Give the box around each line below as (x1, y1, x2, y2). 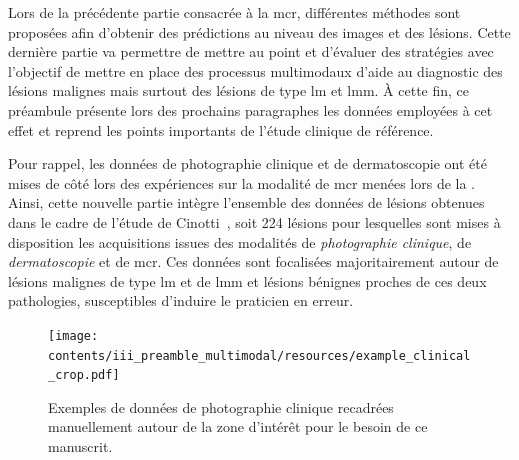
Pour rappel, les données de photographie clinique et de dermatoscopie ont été (8, 153, 487, 174)
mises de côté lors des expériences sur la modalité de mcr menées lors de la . (8, 172, 475, 193)
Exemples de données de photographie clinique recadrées (48, 396, 394, 417)
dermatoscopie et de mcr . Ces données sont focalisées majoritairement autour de (8, 251, 499, 272)
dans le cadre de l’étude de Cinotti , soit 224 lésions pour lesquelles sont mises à (8, 211, 501, 232)
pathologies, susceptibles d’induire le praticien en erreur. (8, 290, 354, 311)
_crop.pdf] (48, 368, 120, 383)
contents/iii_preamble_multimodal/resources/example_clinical (48, 348, 471, 363)
